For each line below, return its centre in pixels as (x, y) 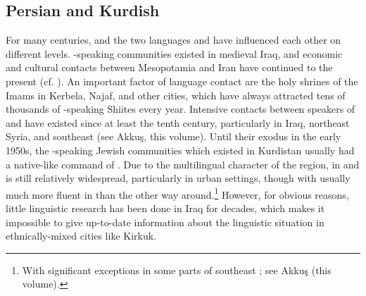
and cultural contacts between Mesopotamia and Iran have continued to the (169, 67)
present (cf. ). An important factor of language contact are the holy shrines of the (182, 81)
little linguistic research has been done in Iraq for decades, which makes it (165, 208)
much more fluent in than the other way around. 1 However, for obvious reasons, (177, 193)
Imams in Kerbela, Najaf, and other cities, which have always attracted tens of (176, 95)
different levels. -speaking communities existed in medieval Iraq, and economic (174, 53)
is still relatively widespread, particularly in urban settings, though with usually (178, 178)
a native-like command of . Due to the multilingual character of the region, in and (183, 164)
